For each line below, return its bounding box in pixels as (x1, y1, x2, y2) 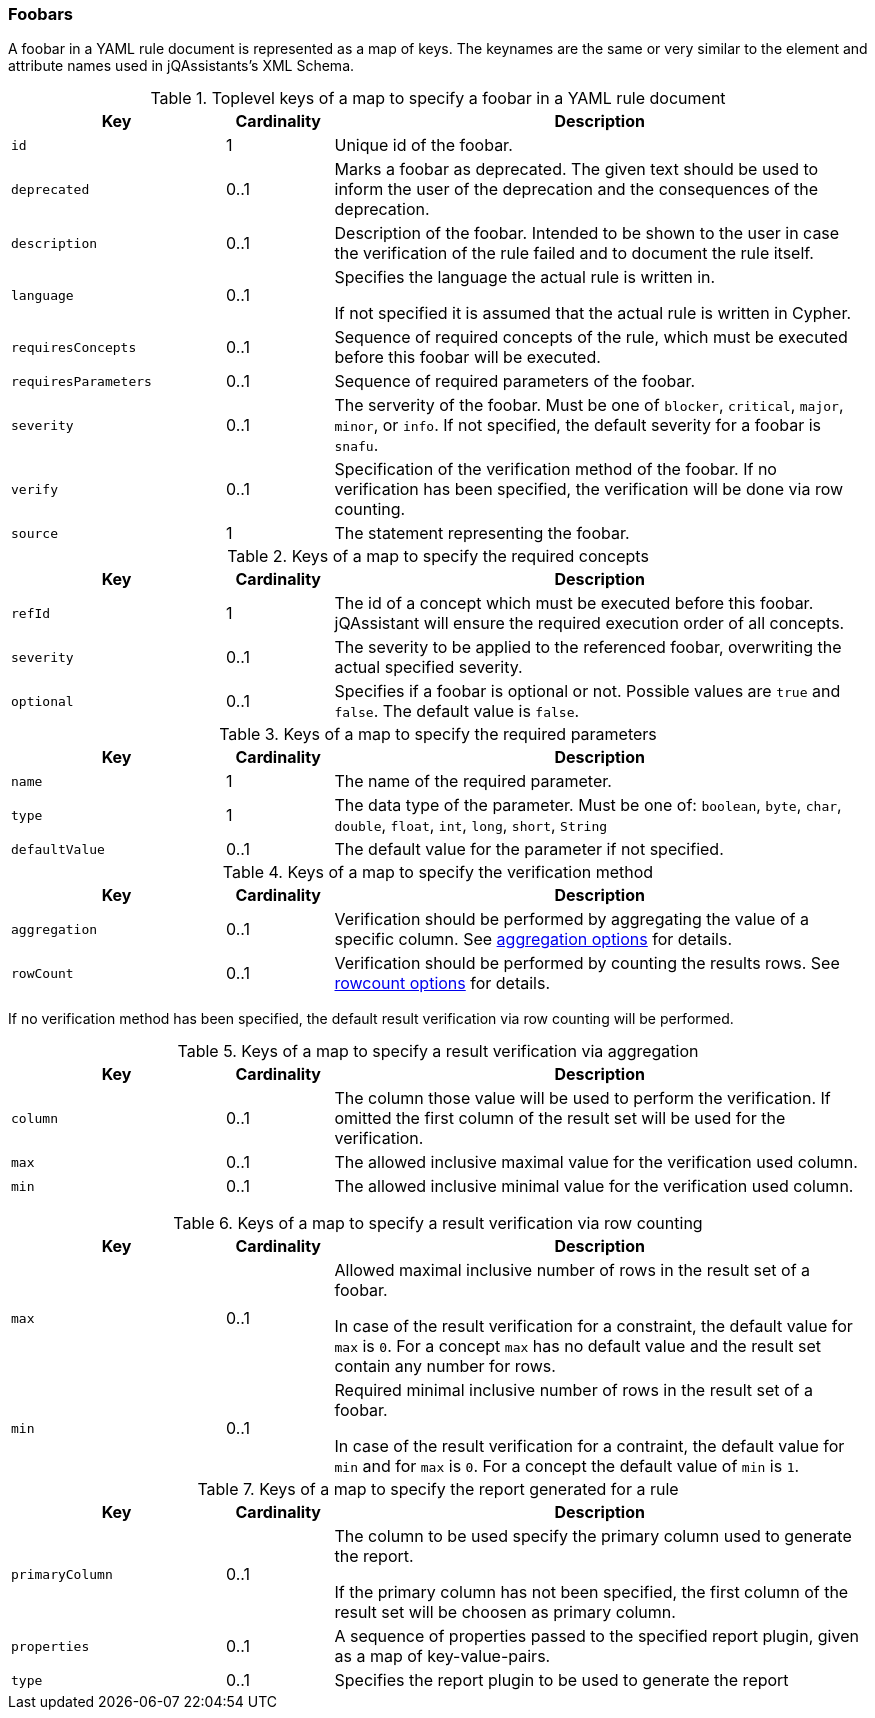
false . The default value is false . (334, 701, 580, 722)
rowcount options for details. (334, 973, 551, 994)
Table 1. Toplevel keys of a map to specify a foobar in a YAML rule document (150, 88, 726, 109)
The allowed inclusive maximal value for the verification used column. (334, 1152, 858, 1173)
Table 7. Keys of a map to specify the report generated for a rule (197, 1479, 679, 1500)
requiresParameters (11, 373, 152, 389)
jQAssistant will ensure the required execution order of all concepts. (334, 613, 845, 634)
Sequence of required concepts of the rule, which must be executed (334, 327, 848, 348)
